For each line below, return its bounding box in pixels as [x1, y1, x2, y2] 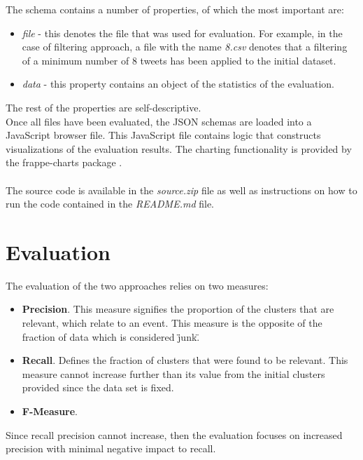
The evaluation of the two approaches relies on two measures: [6, 278, 269, 292]
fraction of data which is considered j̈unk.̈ [22, 329, 200, 344]
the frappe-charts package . [6, 155, 122, 170]
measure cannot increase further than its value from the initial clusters [22, 366, 325, 381]
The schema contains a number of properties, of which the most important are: [6, 2, 344, 16]
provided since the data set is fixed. [22, 380, 174, 395]
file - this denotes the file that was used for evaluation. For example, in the [22, 25, 343, 40]
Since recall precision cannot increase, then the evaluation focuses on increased [6, 427, 343, 442]
